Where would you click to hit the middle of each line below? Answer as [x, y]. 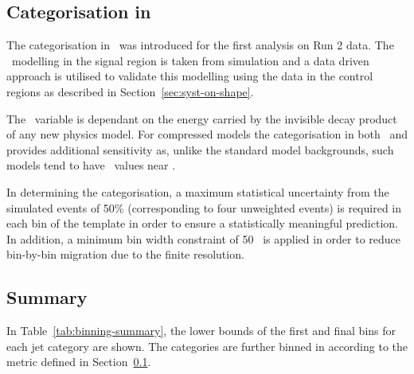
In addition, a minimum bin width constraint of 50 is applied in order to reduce [204, 238]
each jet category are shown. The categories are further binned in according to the [207, 346]
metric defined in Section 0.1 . [79, 362]
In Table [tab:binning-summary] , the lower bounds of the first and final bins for [201, 331]
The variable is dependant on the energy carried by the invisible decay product [202, 118]
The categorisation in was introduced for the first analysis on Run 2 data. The [200, 45]
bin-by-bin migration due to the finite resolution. [125, 254]
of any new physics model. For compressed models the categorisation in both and [207, 134]
